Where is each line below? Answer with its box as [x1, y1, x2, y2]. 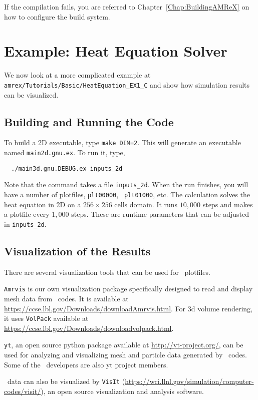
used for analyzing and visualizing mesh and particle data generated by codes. [4, 349, 247, 360]
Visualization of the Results [4, 243, 151, 258]
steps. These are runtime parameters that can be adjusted [71, 209, 249, 219]
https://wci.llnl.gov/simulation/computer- [125, 376, 254, 386]
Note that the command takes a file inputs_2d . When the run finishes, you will [4, 179, 248, 190]
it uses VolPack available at [4, 313, 89, 323]
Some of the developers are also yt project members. [4, 359, 168, 369]
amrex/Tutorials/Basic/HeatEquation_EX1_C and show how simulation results [4, 79, 250, 90]
